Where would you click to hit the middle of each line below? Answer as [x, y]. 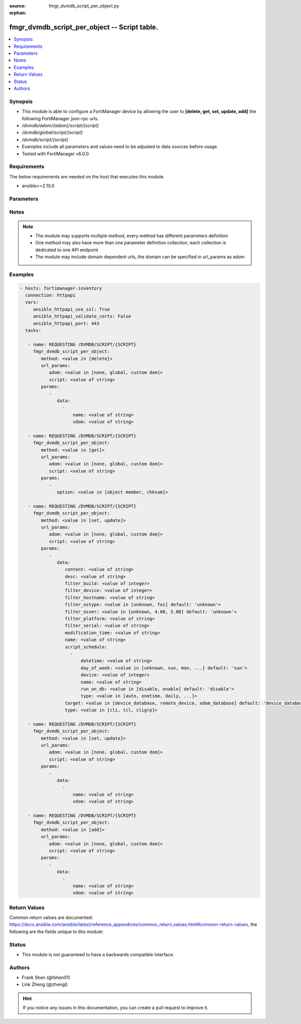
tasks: [33, 331]
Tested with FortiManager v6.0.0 [55, 154]
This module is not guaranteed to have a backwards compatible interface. [98, 954]
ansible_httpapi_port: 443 [66, 323]
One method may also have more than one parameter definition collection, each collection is [131, 243]
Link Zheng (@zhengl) [45, 984]
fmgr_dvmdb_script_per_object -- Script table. [84, 27]
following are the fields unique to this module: [56, 932]
